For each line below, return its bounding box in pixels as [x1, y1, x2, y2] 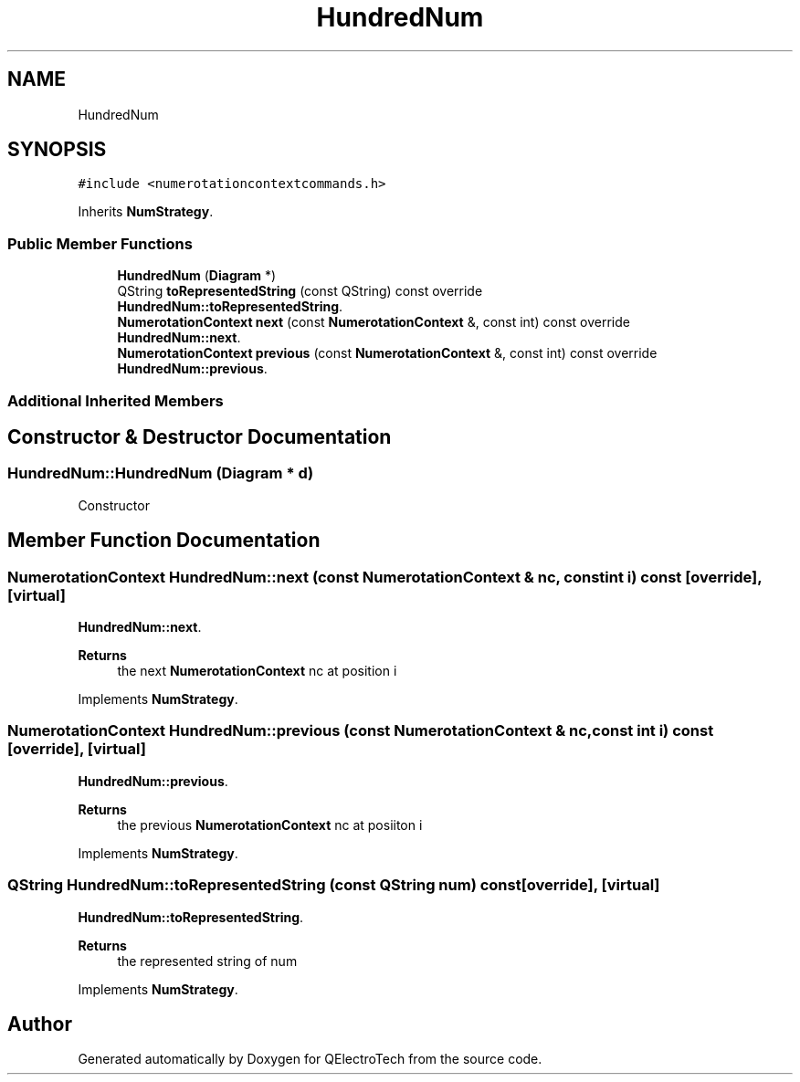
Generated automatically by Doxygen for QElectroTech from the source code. [78, 1051, 542, 1067]
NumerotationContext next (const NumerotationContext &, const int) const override [117, 314, 630, 331]
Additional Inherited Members [7, 391, 224, 410]
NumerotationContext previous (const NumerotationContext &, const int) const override [117, 345, 658, 362]
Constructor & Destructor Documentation [7, 425, 392, 448]
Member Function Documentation [7, 529, 321, 552]
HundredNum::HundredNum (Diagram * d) [7, 464, 314, 483]
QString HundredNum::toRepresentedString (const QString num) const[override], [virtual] [7, 876, 660, 895]
